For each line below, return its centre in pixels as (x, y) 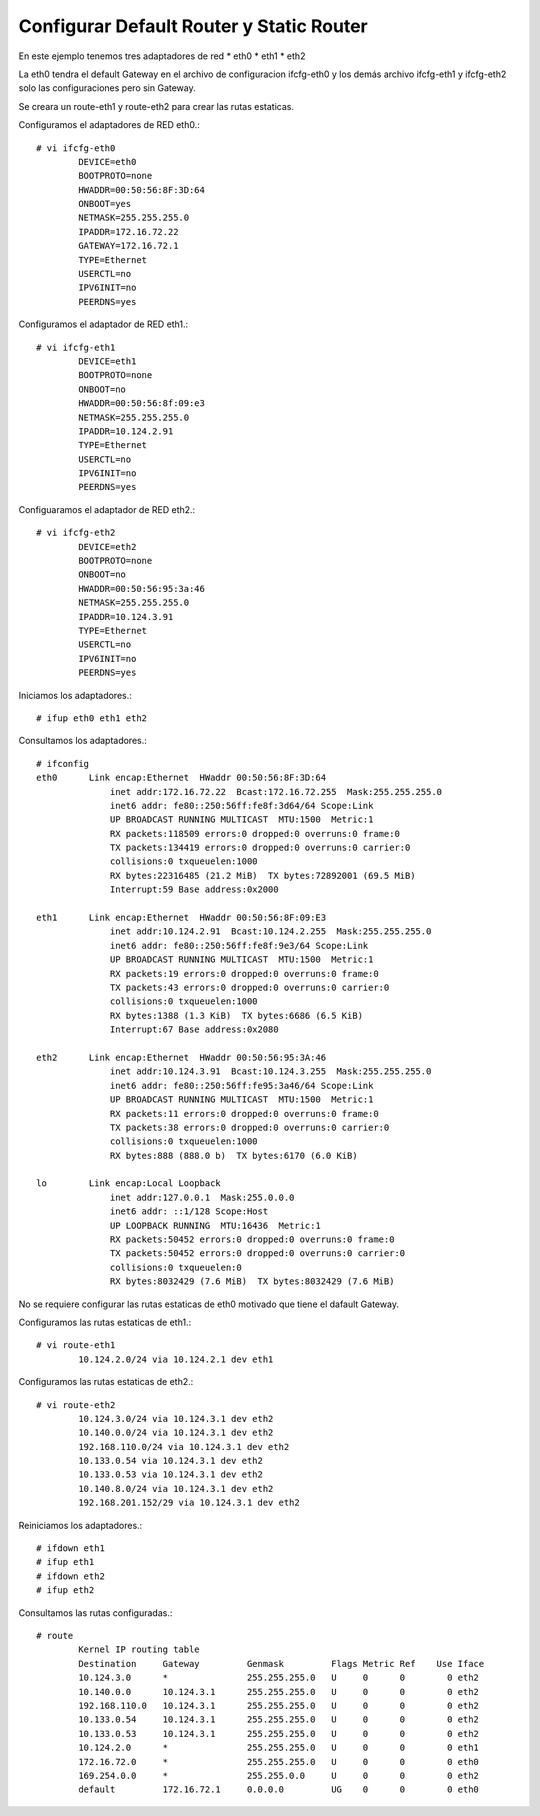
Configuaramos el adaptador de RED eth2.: (107, 509)
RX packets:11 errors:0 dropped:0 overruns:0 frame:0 (244, 1113)
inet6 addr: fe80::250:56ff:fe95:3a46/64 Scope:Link (242, 1085)
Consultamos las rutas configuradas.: (95, 1612)
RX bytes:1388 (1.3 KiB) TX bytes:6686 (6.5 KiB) (237, 1015)
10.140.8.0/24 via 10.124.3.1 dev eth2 (176, 1488)
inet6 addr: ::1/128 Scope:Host (189, 1211)
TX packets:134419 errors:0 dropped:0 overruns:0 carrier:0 (260, 848)
